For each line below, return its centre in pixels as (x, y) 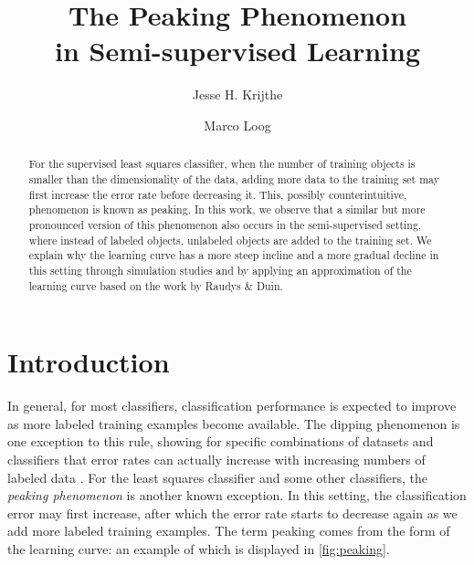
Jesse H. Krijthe (237, 94)
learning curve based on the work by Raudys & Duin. (156, 285)
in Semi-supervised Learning (237, 51)
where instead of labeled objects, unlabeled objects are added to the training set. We (230, 240)
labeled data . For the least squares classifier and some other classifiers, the (217, 477)
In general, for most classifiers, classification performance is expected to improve (232, 406)
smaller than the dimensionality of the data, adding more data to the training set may (234, 178)
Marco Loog (237, 125)
